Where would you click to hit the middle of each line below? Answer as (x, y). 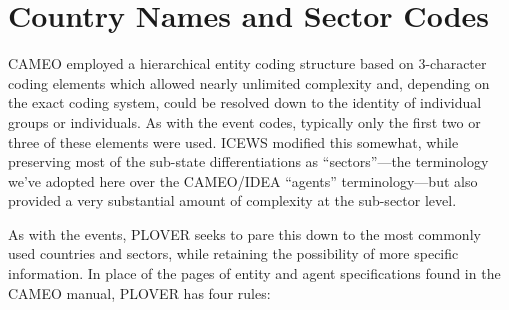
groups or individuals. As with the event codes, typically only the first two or (244, 121)
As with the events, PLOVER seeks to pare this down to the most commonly (244, 233)
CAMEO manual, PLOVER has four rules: (139, 292)
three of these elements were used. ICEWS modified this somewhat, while (233, 141)
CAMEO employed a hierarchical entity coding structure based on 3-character (247, 63)
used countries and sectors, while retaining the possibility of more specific (233, 253)
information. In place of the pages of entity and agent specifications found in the (254, 273)
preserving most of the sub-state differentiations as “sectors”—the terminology (248, 161)
